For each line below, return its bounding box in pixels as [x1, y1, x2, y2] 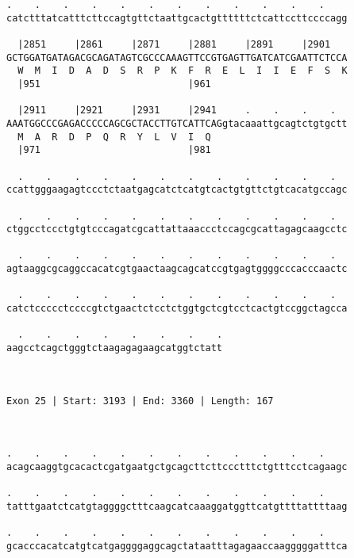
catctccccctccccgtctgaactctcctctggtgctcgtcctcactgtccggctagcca [6, 303, 348, 315]
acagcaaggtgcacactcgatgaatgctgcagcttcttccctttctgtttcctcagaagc [6, 461, 348, 472]
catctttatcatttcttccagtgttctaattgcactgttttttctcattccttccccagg [6, 12, 348, 24]
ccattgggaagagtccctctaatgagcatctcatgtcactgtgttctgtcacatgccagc [6, 184, 348, 196]
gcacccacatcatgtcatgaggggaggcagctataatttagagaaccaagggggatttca [6, 540, 348, 552]
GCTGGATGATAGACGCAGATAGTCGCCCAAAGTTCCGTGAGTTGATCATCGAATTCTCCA [6, 52, 348, 63]
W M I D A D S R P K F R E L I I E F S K [17, 65, 348, 77]
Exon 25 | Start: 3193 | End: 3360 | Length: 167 [6, 395, 274, 407]
